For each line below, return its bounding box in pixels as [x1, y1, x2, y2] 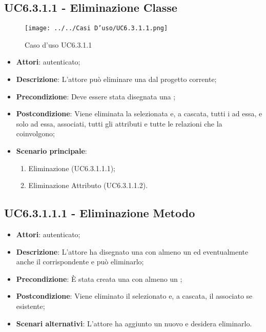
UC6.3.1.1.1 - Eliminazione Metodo [4, 205, 195, 221]
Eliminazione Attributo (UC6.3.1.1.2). [28, 180, 148, 191]
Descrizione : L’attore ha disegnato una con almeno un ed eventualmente [16, 246, 249, 257]
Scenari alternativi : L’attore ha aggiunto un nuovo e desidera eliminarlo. [16, 318, 252, 328]
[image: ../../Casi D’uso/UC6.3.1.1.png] [25, 25, 168, 32]
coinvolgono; [16, 128, 55, 139]
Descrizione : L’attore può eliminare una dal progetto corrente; [16, 74, 217, 85]
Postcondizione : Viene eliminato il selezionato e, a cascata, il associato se [16, 291, 253, 301]
